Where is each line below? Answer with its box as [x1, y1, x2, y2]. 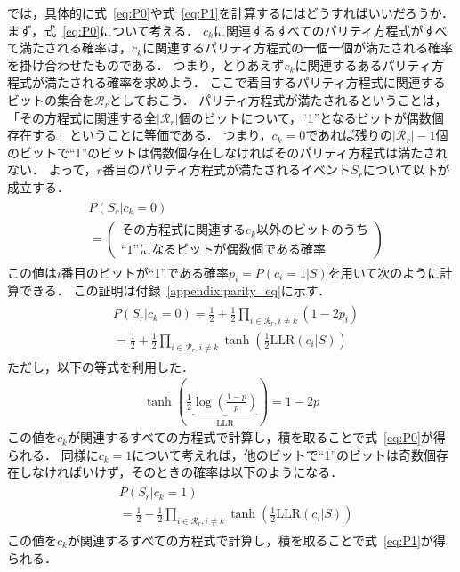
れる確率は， [56, 38, 132, 57]
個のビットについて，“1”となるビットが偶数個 [178, 108, 444, 126]
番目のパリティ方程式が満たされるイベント [101, 160, 351, 179]
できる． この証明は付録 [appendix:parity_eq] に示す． [19, 281, 331, 300]
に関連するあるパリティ [295, 55, 432, 74]
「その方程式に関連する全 [7, 108, 157, 126]
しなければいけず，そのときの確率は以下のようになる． [19, 463, 343, 481]
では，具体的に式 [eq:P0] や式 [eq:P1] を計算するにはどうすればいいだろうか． [7, 4, 455, 21]
